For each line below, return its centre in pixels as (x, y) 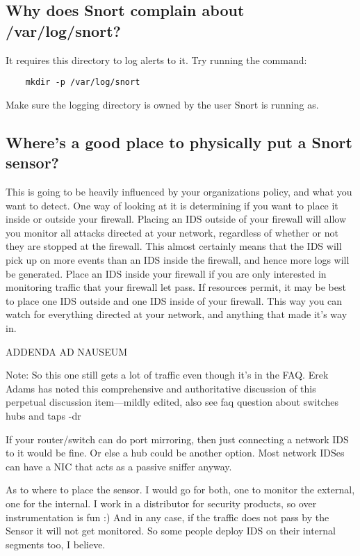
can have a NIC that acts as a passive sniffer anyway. (119, 466)
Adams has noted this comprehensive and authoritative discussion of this (161, 388)
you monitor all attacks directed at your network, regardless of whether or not (172, 232)
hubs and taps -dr (43, 415)
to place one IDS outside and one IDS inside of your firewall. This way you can (174, 300)
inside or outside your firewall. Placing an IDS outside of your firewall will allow (176, 219)
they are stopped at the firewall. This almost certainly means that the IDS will (174, 246)
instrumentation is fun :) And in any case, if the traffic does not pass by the (167, 517)
